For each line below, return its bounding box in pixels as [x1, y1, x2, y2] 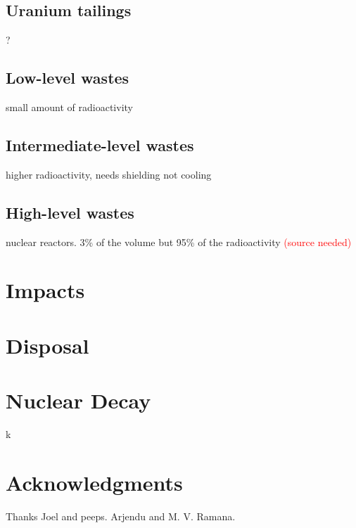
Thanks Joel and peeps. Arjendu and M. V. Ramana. [6, 508, 236, 523]
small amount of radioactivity [6, 100, 133, 114]
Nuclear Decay [6, 386, 151, 415]
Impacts [6, 276, 85, 304]
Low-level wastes [6, 67, 129, 89]
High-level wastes [6, 201, 134, 223]
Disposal [6, 330, 89, 359]
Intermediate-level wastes [6, 134, 194, 155]
